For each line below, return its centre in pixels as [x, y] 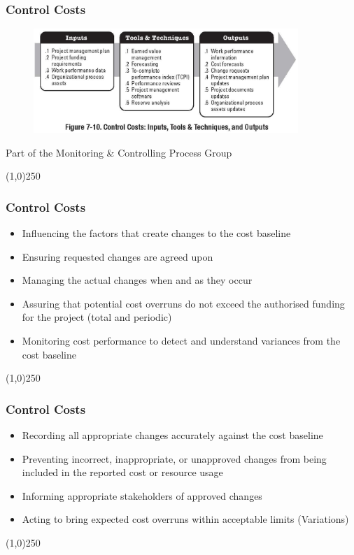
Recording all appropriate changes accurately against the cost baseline [172, 434]
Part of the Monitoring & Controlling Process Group [119, 152]
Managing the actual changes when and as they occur [137, 280]
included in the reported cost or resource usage [122, 472]
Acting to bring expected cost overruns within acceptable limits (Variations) [185, 519]
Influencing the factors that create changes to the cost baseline [156, 232]
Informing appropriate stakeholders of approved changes [142, 495]
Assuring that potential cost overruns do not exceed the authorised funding [183, 303]
